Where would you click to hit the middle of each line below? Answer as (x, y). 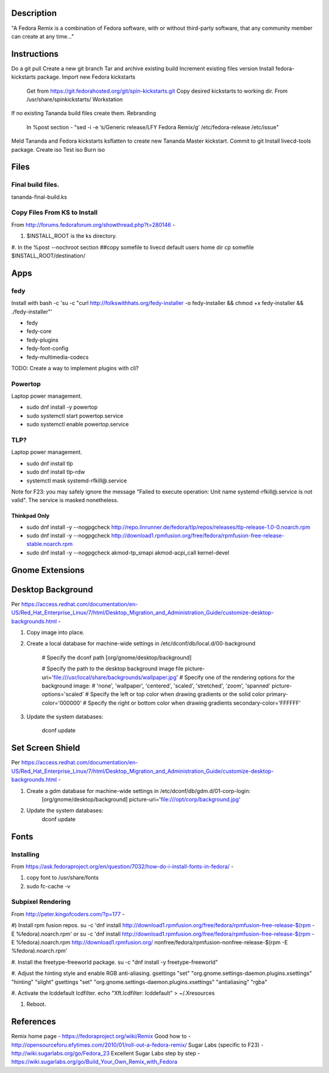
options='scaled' (63, 694)
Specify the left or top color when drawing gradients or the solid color (177, 694)
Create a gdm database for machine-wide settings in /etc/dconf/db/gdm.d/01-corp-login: (139, 791)
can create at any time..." (43, 36)
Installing (25, 854)
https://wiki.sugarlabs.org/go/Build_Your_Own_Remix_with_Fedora (94, 1062)
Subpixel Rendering (41, 902)
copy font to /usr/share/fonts (62, 878)
